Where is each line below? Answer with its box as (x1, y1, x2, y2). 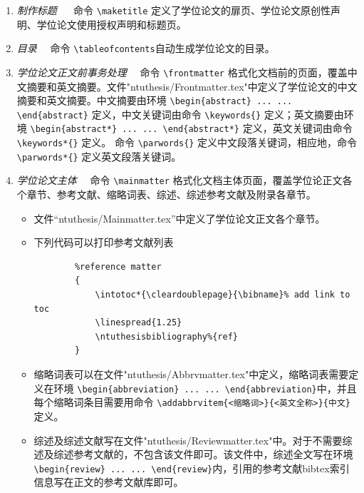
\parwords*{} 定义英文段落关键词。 (16, 148, 182, 163)
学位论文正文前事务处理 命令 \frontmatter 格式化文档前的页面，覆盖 (16, 64, 348, 79)
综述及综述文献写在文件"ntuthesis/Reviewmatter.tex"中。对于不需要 (33, 432, 343, 447)
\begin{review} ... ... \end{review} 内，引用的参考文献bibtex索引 (33, 460, 350, 475)
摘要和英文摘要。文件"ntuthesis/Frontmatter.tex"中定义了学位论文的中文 (26, 78, 358, 93)
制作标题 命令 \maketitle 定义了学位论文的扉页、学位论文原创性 (16, 3, 331, 17)
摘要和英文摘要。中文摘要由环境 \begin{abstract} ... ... (16, 93, 293, 108)
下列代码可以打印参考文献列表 (33, 235, 174, 250)
